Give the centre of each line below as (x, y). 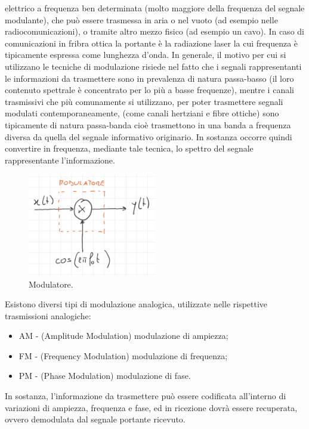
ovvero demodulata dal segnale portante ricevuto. (95, 419)
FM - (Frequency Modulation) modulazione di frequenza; (123, 355)
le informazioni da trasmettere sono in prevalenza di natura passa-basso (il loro (149, 78)
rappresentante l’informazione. (60, 160)
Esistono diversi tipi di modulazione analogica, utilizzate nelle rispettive (136, 304)
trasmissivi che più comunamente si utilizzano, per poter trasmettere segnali (144, 101)
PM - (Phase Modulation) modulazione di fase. (105, 376)
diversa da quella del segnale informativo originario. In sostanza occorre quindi (149, 136)
